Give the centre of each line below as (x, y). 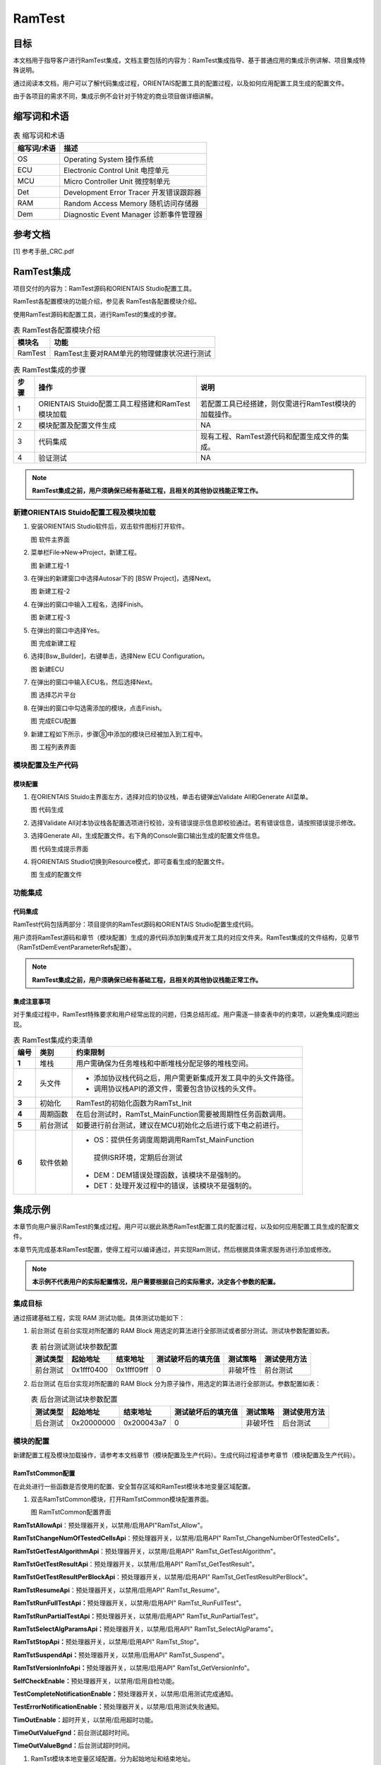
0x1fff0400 (90, 1370)
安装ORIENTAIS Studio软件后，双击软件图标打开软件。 (109, 527)
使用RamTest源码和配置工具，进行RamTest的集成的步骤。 (97, 314)
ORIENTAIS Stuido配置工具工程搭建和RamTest (114, 404)
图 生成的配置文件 (56, 875)
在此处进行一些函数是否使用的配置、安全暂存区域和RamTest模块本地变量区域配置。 (134, 1486)
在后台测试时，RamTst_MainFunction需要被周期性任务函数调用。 (183, 1114)
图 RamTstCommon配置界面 (71, 1512)
